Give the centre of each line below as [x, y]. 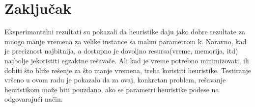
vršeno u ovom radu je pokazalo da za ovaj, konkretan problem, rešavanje [115, 80]
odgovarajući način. [34, 99]
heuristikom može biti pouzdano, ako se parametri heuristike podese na [112, 89]
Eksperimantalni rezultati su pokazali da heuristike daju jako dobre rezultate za [125, 32]
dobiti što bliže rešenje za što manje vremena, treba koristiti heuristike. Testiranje [128, 70]
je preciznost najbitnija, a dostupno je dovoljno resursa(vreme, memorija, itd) [121, 51]
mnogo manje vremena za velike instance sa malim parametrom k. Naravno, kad [126, 41]
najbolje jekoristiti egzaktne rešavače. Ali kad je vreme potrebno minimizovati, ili [127, 60]
